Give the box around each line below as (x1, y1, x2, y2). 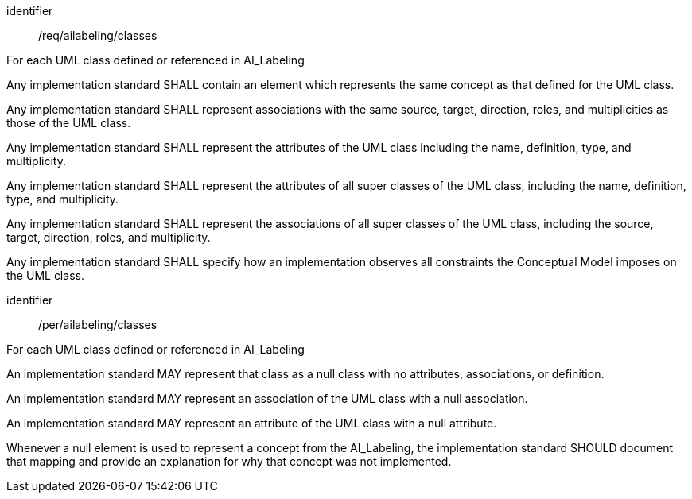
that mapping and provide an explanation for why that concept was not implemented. (6, 455, 452, 468)
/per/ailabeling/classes (38, 318, 157, 331)
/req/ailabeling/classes (38, 29, 157, 42)
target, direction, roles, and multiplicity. (6, 230, 211, 244)
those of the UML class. (6, 116, 131, 130)
